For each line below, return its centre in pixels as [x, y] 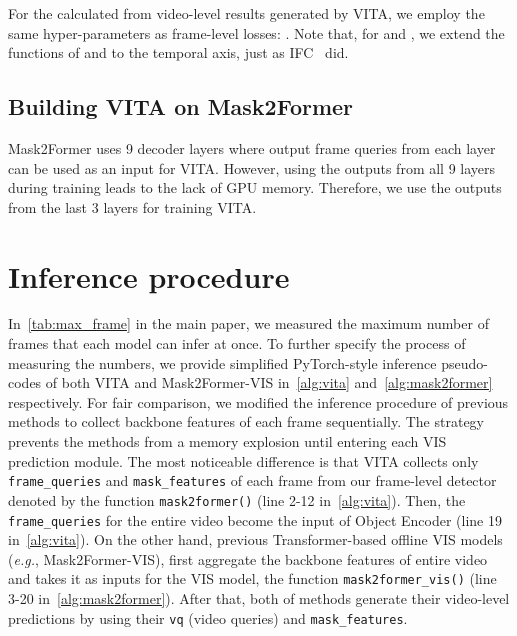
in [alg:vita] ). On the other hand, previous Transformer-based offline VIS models [255, 539]
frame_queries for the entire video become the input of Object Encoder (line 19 [255, 519]
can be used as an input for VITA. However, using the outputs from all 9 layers [252, 167]
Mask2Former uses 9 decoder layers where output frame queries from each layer [252, 147]
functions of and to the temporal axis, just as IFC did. [178, 52]
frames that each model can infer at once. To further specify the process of [237, 343]
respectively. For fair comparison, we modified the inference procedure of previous [258, 401]
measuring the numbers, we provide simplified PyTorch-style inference [222, 362]
